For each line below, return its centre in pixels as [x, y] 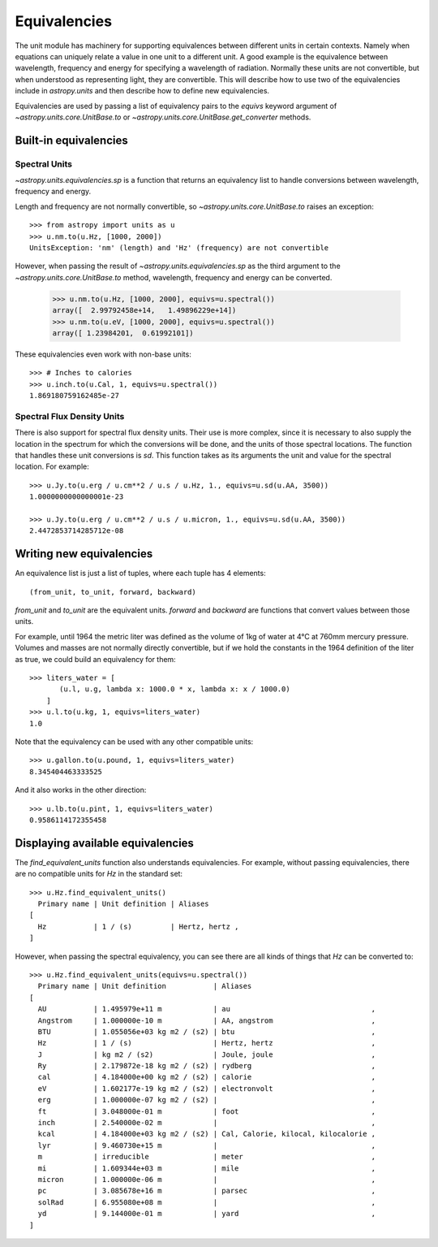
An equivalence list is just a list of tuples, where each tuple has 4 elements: [141, 574]
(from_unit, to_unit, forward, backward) [113, 592]
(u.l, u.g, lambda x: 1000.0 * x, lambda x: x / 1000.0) [175, 689]
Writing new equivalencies [84, 554]
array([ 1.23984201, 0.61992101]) [123, 333]
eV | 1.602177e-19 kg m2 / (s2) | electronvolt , [207, 1088]
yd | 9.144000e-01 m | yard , [207, 1214]
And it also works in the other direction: [81, 790]
